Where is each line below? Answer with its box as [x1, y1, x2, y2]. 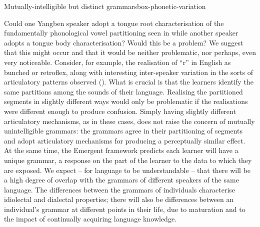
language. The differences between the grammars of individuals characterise [4, 184, 235, 194]
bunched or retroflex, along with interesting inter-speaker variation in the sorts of [4, 66, 253, 77]
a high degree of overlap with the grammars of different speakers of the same [4, 174, 239, 185]
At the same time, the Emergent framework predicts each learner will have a [4, 145, 238, 155]
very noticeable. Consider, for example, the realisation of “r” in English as [4, 56, 231, 67]
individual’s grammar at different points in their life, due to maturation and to [4, 203, 245, 214]
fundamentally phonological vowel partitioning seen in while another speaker [4, 27, 238, 38]
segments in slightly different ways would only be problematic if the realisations [4, 96, 248, 106]
